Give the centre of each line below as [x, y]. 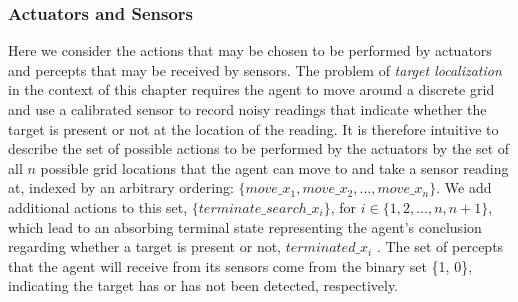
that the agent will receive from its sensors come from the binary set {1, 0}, [240, 265]
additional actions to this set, [98, 206]
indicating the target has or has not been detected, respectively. [203, 285]
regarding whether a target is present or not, [144, 246]
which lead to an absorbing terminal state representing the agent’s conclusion [245, 226]
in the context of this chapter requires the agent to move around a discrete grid [251, 89]
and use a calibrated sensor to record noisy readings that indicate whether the [247, 109]
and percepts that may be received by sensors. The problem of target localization [255, 69]
